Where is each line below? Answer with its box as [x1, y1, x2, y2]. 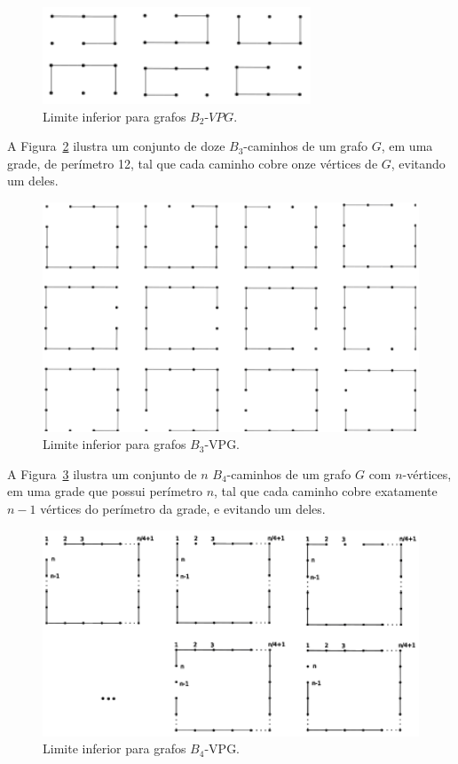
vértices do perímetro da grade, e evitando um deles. [40, 499, 326, 517]
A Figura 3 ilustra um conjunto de [7, 464, 197, 483]
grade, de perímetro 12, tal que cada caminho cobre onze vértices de [7, 154, 378, 172]
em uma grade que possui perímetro [7, 482, 202, 500]
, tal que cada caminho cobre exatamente [214, 482, 438, 500]
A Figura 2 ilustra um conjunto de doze [7, 137, 225, 155]
